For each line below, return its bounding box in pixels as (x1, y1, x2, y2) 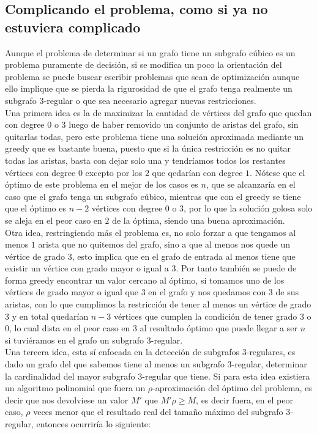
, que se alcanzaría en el (206, 178, 296, 191)
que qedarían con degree (152, 166, 243, 178)
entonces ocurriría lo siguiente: (36, 417, 151, 430)
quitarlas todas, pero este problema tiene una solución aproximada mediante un (5, 130, 304, 142)
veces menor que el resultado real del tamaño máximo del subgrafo (33, 405, 283, 418)
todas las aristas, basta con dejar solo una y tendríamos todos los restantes (5, 153, 286, 166)
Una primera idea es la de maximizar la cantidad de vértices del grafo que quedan (5, 106, 312, 119)
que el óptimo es (5, 202, 67, 215)
